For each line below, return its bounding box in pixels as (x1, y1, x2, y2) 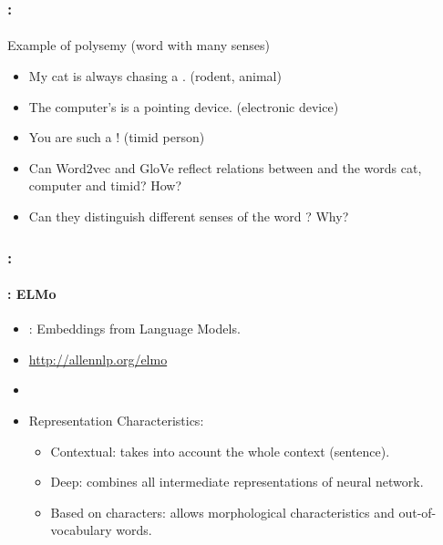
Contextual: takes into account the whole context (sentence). (50, 441, 390, 460)
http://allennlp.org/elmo (28, 349, 168, 368)
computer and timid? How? (28, 176, 182, 195)
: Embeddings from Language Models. (28, 319, 241, 338)
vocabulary (50, 520, 112, 540)
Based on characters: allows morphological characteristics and (50, 502, 395, 521)
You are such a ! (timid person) (28, 128, 205, 147)
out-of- (398, 502, 437, 521)
